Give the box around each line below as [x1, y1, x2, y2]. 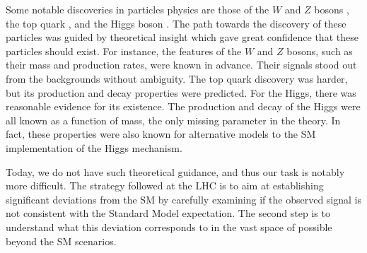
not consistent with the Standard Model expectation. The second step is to [6, 206, 330, 220]
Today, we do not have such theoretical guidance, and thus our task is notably [6, 164, 345, 179]
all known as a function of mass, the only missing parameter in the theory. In [6, 112, 341, 127]
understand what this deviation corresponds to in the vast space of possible [6, 219, 332, 234]
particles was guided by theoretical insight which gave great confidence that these [6, 30, 359, 45]
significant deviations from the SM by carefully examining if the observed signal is [6, 192, 361, 206]
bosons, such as [286, 43, 353, 58]
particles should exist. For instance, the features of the [6, 43, 242, 58]
